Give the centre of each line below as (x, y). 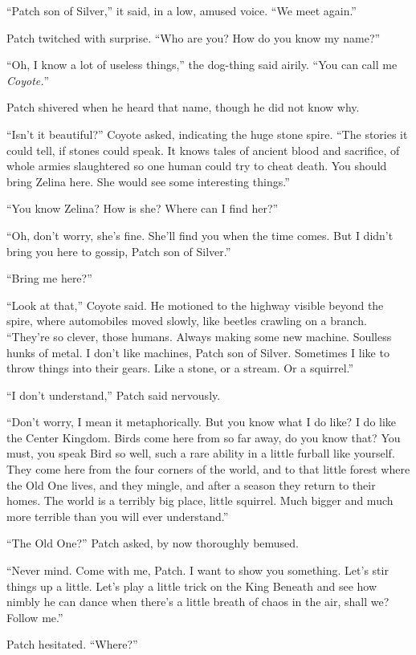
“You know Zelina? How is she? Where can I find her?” (143, 208)
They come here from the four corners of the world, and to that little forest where (208, 469)
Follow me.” (35, 617)
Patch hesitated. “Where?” (72, 644)
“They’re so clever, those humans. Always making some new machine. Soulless (199, 336)
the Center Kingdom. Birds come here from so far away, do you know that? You (204, 437)
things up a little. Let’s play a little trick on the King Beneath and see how (192, 586)
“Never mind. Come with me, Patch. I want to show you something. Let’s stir (198, 570)
